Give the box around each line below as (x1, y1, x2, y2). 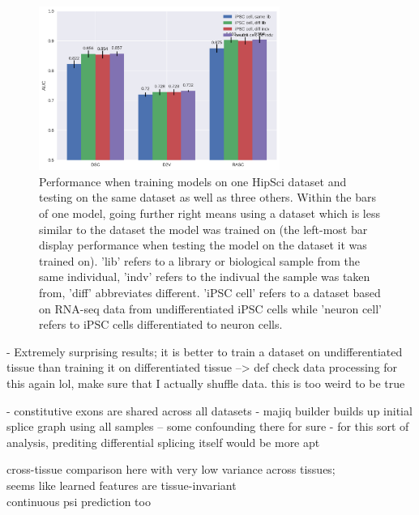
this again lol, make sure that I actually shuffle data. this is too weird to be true (6, 375, 405, 392)
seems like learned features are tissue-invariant (6, 476, 237, 493)
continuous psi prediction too (6, 492, 151, 509)
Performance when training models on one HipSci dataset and (39, 172, 347, 189)
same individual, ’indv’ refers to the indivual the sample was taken (39, 268, 370, 285)
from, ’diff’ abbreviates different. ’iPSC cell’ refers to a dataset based (39, 284, 381, 301)
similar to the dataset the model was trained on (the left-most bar (39, 220, 368, 237)
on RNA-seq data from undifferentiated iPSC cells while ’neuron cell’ (39, 300, 382, 317)
